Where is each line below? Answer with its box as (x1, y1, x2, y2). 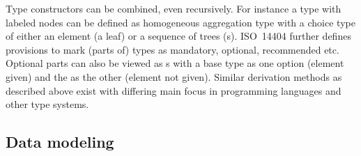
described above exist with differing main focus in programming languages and (6, 83, 341, 97)
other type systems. (6, 97, 89, 111)
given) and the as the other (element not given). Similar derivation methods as (6, 69, 342, 84)
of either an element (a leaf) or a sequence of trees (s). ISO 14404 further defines (6, 29, 351, 43)
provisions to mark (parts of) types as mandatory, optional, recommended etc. (6, 42, 339, 56)
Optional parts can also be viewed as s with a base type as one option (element (6, 56, 344, 70)
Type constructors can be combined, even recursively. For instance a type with (6, 1, 341, 15)
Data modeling (6, 131, 114, 153)
